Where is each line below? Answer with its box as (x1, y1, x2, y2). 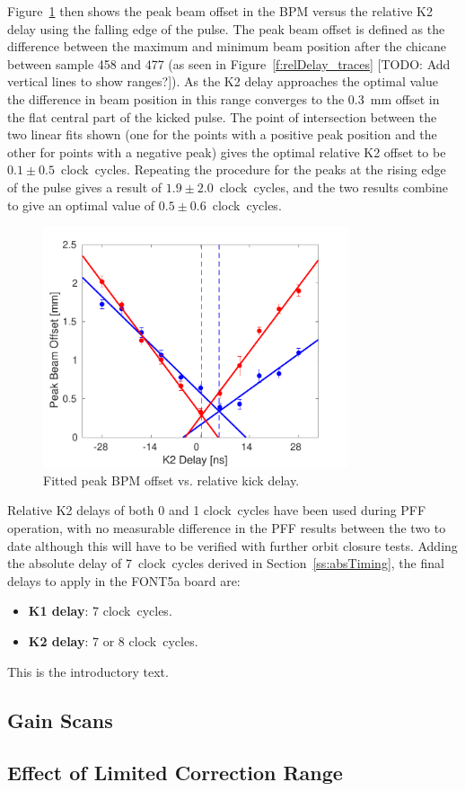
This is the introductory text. (7, 662, 169, 680)
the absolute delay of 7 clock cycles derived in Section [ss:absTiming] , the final (7, 554, 444, 573)
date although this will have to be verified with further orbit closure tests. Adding (7, 536, 458, 555)
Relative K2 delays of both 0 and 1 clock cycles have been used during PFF (7, 501, 426, 520)
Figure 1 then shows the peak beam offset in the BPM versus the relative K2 (7, 2, 433, 20)
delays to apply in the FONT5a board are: (7, 571, 241, 590)
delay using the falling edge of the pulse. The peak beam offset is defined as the (7, 19, 445, 38)
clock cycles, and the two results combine (219, 177, 448, 196)
